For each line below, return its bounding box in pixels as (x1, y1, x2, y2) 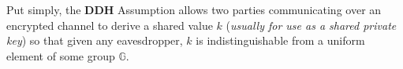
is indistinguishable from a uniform (196, 32, 365, 49)
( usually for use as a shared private (226, 16, 397, 33)
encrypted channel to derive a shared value (6, 16, 213, 33)
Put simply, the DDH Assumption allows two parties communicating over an (6, 2, 382, 17)
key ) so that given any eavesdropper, (6, 32, 183, 49)
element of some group (6, 47, 115, 64)
